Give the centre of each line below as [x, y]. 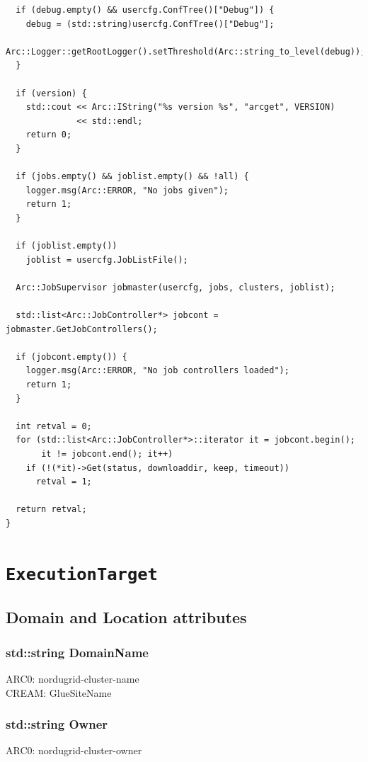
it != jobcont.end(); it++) [107, 454]
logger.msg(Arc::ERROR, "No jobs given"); [127, 190]
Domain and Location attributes [126, 617]
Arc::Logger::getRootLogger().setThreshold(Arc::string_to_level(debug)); [186, 51]
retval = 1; [64, 482]
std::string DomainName [77, 652]
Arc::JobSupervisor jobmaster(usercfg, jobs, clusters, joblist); [176, 287]
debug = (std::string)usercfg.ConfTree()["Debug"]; [150, 24]
